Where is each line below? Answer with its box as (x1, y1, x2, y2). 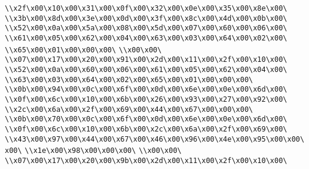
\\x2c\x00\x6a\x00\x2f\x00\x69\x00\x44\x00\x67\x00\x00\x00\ (5, 105, 253, 114)
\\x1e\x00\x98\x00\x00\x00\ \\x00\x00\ (25, 146, 182, 155)
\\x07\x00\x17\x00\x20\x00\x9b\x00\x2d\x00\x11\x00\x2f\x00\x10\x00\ (5, 156, 287, 165)
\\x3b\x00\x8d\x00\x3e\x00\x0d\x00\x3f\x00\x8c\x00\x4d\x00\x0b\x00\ (5, 14, 287, 23)
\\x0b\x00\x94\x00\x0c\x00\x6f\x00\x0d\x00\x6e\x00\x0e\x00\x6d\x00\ (5, 85, 287, 94)
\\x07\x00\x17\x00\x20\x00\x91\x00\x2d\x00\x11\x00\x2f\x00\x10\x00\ (5, 55, 287, 64)
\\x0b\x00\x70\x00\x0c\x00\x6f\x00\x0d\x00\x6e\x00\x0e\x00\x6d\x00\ (5, 115, 287, 124)
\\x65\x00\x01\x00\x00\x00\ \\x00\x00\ (5, 45, 162, 54)
